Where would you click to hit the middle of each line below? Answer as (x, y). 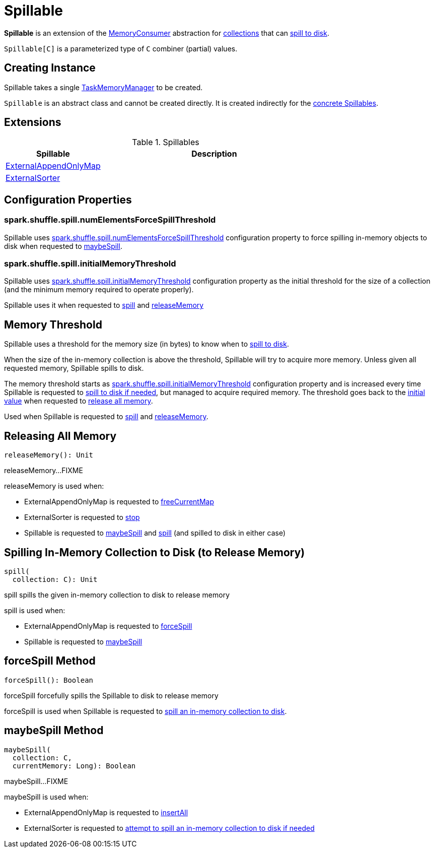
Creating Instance (50, 68)
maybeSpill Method (54, 731)
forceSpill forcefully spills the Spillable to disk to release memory (111, 695)
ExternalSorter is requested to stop (82, 517)
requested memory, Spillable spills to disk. (74, 368)
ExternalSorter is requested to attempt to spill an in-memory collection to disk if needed (169, 828)
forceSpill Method (50, 661)
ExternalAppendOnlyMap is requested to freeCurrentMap (119, 502)
